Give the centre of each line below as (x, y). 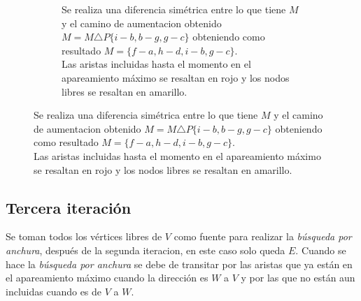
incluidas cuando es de (54, 291)
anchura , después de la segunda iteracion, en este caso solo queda (146, 250)
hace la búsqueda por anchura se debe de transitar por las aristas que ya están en (179, 264)
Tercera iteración (69, 207)
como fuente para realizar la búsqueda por (263, 236)
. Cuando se (321, 250)
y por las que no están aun (298, 278)
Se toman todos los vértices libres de (84, 236)
